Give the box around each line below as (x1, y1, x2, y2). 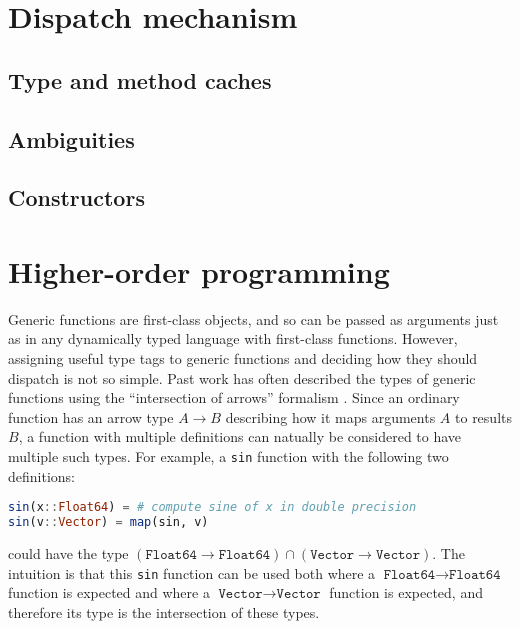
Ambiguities (8, 123, 135, 154)
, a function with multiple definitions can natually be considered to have (18, 426, 462, 447)
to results (455, 406, 512, 427)
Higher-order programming (8, 250, 390, 291)
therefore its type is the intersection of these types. (8, 601, 320, 622)
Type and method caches (8, 64, 272, 95)
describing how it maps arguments (225, 406, 436, 427)
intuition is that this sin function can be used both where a (8, 562, 376, 583)
